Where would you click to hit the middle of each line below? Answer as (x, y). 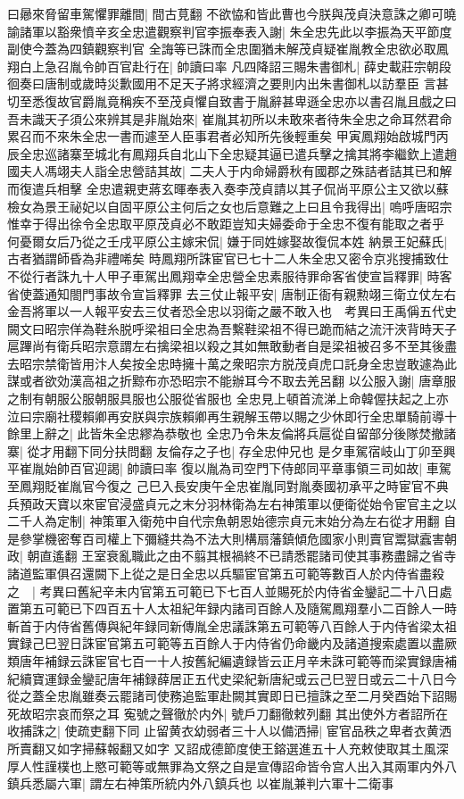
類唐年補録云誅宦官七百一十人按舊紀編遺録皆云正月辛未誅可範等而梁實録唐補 (232, 660)
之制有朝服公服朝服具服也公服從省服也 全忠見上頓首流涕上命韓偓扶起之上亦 (228, 399)
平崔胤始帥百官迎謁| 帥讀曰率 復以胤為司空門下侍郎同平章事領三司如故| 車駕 (229, 468)
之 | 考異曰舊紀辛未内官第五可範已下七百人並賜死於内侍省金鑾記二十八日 (224, 591)
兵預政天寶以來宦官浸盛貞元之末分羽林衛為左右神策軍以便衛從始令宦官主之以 (232, 503)
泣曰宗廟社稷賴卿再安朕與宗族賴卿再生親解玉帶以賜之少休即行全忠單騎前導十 (232, 416)
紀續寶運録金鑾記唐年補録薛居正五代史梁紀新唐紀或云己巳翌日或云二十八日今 (232, 678)
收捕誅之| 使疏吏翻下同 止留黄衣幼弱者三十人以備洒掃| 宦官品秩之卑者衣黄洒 (229, 731)
